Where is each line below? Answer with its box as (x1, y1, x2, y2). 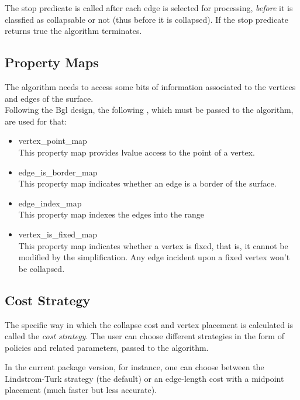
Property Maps (5, 53, 99, 71)
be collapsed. (18, 262, 65, 274)
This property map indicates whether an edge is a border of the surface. (18, 177, 277, 189)
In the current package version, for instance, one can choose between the (5, 361, 264, 373)
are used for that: (5, 115, 67, 127)
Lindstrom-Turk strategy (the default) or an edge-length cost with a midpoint (5, 372, 284, 384)
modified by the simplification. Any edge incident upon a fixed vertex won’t (18, 251, 290, 263)
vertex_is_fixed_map (18, 227, 98, 240)
